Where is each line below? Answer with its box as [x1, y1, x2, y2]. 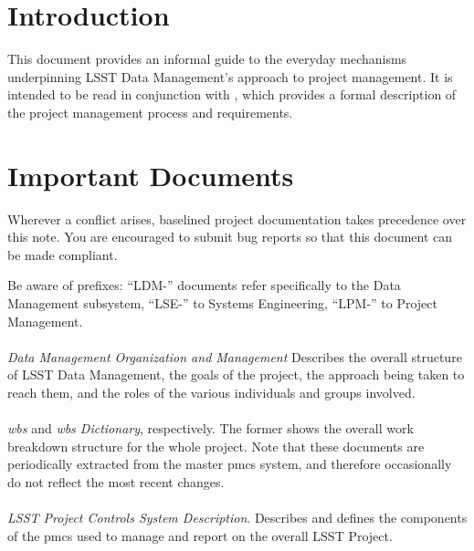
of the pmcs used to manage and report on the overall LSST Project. [7, 525, 393, 545]
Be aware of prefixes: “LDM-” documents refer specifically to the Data [7, 275, 401, 295]
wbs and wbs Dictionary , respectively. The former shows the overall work [7, 419, 414, 438]
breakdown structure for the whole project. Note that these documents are [7, 436, 425, 455]
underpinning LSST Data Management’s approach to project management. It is [7, 67, 453, 86]
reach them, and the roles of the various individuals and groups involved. [7, 382, 416, 401]
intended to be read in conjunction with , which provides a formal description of [7, 85, 457, 104]
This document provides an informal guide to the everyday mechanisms [7, 49, 407, 68]
